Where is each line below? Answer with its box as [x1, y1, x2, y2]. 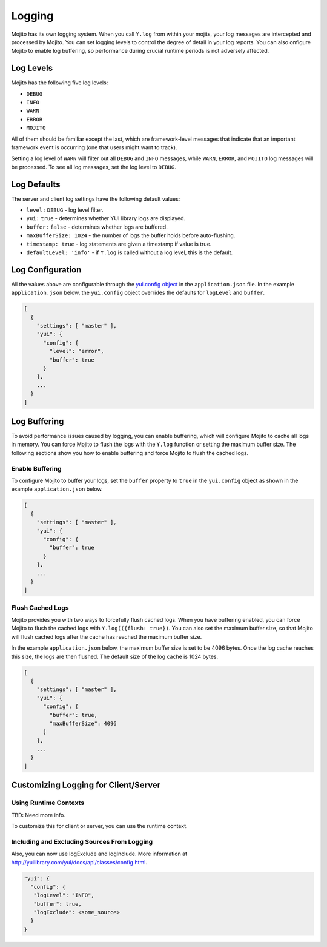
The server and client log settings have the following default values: [11, 195, 180, 203]
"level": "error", [49, 348, 104, 355]
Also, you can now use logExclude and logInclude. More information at [11, 850, 188, 858]
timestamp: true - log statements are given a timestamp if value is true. [26, 240, 212, 248]
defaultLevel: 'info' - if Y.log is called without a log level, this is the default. [26, 249, 233, 256]
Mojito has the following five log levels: [11, 79, 108, 86]
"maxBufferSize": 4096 [49, 720, 117, 727]
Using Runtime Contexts [11, 798, 85, 807]
